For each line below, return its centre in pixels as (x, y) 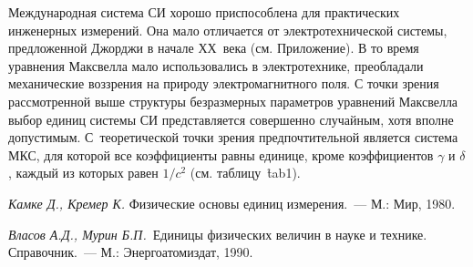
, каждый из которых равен (83, 173)
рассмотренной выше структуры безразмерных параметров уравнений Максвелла (233, 101)
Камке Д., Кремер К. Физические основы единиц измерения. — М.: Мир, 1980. (232, 203)
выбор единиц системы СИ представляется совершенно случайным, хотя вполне (231, 119)
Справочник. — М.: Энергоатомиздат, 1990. (131, 252)
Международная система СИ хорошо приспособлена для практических (204, 12)
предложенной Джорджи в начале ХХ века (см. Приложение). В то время (214, 48)
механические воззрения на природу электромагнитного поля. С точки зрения (224, 83)
